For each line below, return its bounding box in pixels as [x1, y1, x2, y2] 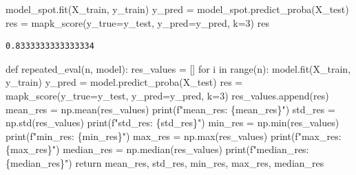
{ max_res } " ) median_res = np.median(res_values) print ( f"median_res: [6, 142, 309, 156]
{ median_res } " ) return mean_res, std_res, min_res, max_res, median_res [6, 155, 324, 170]
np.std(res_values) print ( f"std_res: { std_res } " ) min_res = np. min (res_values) [6, 115, 339, 130]
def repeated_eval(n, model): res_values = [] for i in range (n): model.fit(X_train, [6, 61, 351, 75]
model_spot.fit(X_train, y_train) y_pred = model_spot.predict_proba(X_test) [6, 2, 349, 16]
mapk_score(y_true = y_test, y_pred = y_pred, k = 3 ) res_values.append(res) [6, 88, 329, 102]
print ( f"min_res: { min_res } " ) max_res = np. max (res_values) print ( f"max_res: [6, 128, 342, 143]
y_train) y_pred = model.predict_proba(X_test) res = [6, 75, 243, 89]
